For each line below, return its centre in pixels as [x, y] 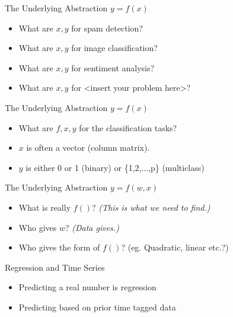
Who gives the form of [59, 247]
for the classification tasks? [128, 127]
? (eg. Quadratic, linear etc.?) [175, 247]
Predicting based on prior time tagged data [97, 307]
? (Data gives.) [92, 227]
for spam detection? [107, 28]
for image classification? [114, 48]
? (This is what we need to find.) [151, 207]
